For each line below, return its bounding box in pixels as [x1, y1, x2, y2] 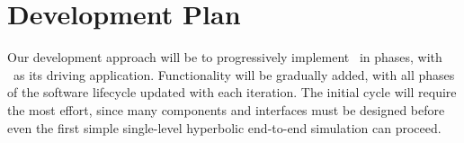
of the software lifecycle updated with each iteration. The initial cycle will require [7, 83, 457, 102]
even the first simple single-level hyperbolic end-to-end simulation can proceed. [7, 118, 442, 137]
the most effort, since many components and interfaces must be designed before [7, 100, 445, 119]
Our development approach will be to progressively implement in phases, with [7, 48, 442, 67]
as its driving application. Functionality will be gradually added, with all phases [13, 65, 455, 84]
